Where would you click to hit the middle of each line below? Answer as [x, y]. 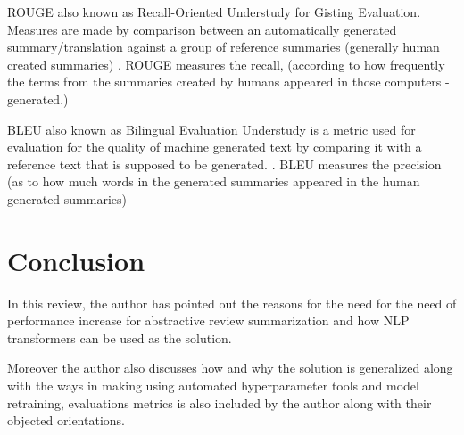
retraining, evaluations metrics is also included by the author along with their [220, 402]
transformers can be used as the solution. [120, 337]
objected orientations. [66, 420]
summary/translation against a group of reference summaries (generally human [224, 47]
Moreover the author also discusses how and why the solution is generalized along [230, 368]
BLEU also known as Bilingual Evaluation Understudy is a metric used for [211, 129]
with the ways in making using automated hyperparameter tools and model [213, 386]
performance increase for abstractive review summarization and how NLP [208, 320]
